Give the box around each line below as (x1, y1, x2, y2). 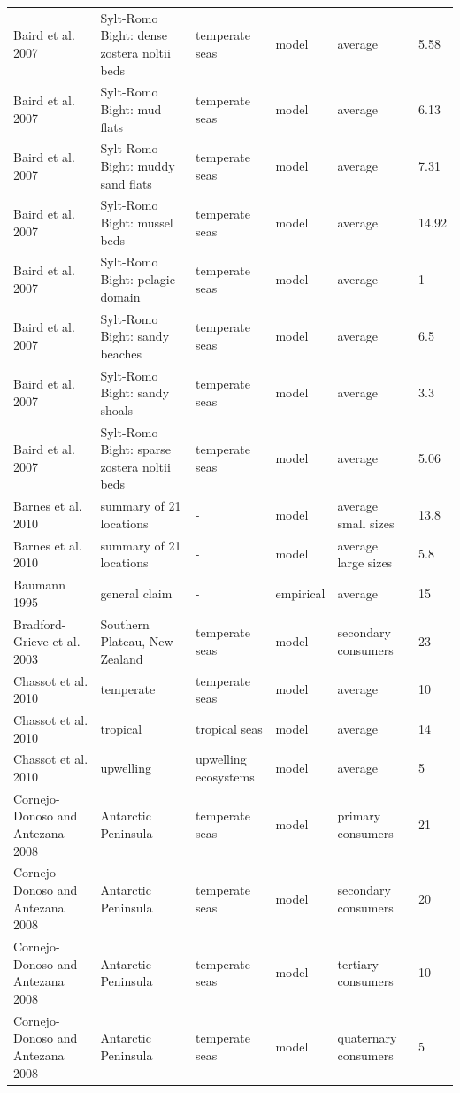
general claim (100, 583, 172, 602)
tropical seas (195, 719, 263, 737)
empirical (275, 583, 326, 602)
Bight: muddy (100, 157, 175, 174)
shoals (100, 400, 134, 419)
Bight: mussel (100, 213, 173, 232)
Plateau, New (100, 632, 173, 650)
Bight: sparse (100, 440, 172, 458)
